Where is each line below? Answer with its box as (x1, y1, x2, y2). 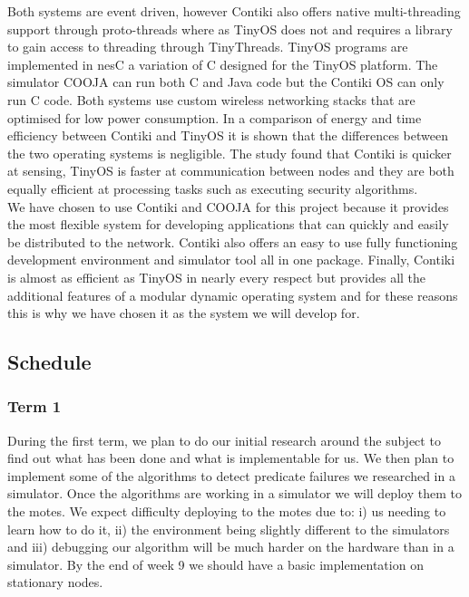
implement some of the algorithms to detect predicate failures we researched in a (7, 466, 455, 485)
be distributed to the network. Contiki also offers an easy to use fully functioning (7, 232, 458, 251)
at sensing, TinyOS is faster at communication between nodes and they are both (7, 161, 454, 180)
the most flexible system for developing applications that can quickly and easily (7, 215, 449, 234)
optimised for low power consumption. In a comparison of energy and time (7, 108, 422, 127)
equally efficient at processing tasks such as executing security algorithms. (7, 178, 418, 197)
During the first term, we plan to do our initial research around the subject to (7, 430, 441, 449)
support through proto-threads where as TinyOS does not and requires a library (7, 19, 453, 38)
